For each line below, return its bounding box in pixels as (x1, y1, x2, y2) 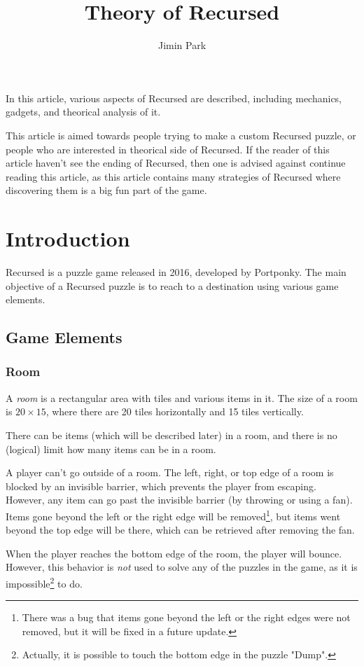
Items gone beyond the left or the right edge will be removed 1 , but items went (6, 506, 341, 523)
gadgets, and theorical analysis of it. (6, 104, 161, 119)
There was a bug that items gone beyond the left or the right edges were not (22, 610, 351, 625)
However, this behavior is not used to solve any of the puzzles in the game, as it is (6, 560, 358, 574)
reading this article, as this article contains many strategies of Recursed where (6, 169, 341, 183)
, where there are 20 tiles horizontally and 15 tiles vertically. (45, 404, 304, 419)
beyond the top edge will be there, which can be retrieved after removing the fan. (6, 522, 355, 537)
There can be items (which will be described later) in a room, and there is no (6, 427, 337, 442)
